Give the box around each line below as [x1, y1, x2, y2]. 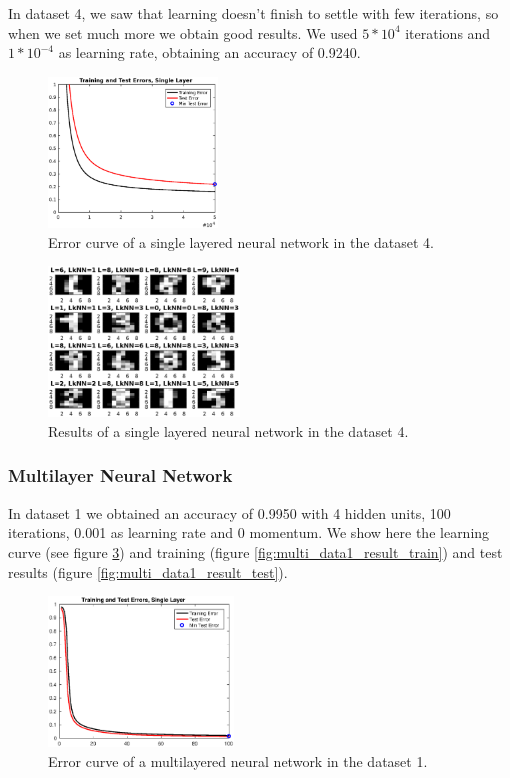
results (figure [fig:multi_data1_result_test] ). [8, 561, 288, 582]
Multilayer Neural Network [8, 463, 233, 488]
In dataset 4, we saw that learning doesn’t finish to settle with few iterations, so [8, 3, 499, 23]
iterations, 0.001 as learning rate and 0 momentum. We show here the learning [8, 522, 490, 543]
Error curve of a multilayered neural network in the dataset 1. [48, 750, 428, 771]
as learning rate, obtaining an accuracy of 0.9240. [58, 42, 361, 63]
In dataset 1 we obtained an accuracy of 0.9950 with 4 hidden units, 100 [8, 502, 451, 523]
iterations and [405, 22, 491, 43]
